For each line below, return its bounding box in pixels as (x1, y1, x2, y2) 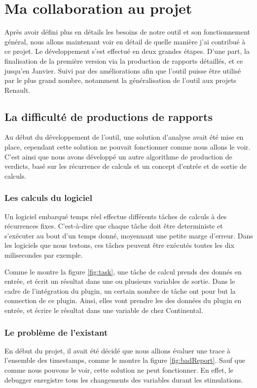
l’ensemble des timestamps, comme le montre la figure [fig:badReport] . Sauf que (4, 355, 245, 365)
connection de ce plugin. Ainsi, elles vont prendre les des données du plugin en (4, 295, 242, 306)
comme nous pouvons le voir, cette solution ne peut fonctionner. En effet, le (4, 365, 234, 375)
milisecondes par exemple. (4, 250, 83, 260)
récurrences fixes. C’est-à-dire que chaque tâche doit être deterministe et (4, 221, 223, 231)
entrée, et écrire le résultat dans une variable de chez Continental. (4, 305, 203, 315)
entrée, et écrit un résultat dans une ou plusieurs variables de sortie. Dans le (4, 276, 235, 286)
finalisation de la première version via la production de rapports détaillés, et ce (4, 55, 243, 66)
